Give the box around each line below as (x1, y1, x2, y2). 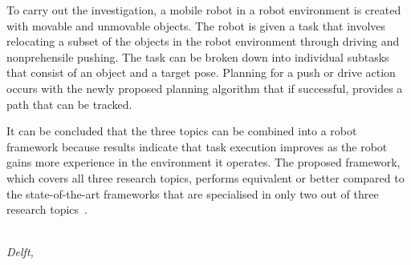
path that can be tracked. (6, 95, 132, 112)
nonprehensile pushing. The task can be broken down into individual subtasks (6, 48, 389, 65)
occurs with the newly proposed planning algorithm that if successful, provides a (6, 79, 403, 96)
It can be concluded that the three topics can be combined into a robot (6, 122, 357, 139)
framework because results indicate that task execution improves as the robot (6, 138, 388, 155)
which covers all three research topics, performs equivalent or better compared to (6, 169, 405, 186)
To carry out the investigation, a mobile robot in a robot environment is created (6, 2, 401, 18)
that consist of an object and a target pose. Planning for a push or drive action (6, 64, 396, 81)
